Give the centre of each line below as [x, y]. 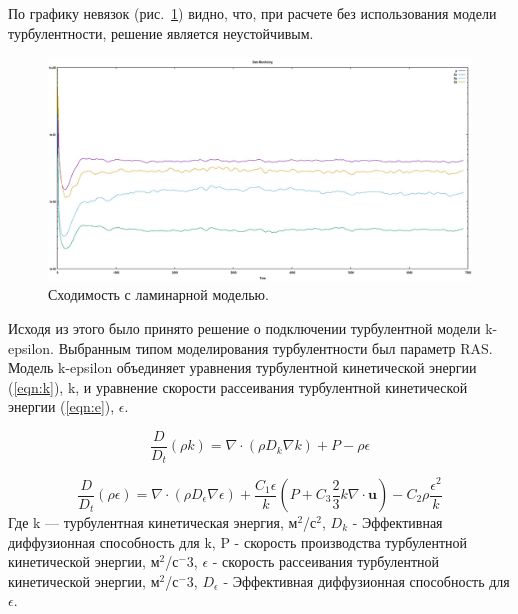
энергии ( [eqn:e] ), [61, 406]
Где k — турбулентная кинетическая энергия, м [153, 522]
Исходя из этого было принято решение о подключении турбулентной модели [244, 327]
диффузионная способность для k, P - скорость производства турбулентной [238, 541]
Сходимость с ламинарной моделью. [158, 294]
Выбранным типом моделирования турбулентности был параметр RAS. [275, 347]
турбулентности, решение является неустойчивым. [161, 32]
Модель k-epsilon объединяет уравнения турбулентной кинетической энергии [242, 367]
